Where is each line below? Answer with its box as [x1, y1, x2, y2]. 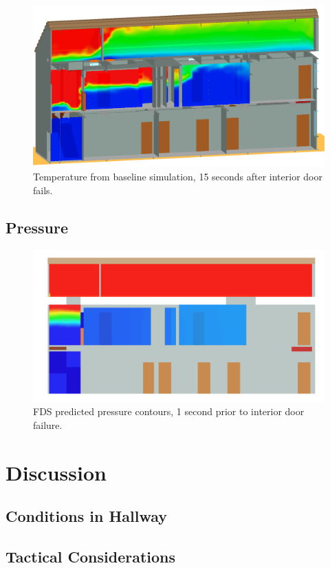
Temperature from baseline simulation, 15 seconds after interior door [33, 169, 322, 184]
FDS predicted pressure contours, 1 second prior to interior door [33, 404, 305, 419]
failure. [33, 418, 63, 432]
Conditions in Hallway [5, 505, 168, 527]
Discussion [5, 458, 107, 486]
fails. [33, 182, 53, 197]
